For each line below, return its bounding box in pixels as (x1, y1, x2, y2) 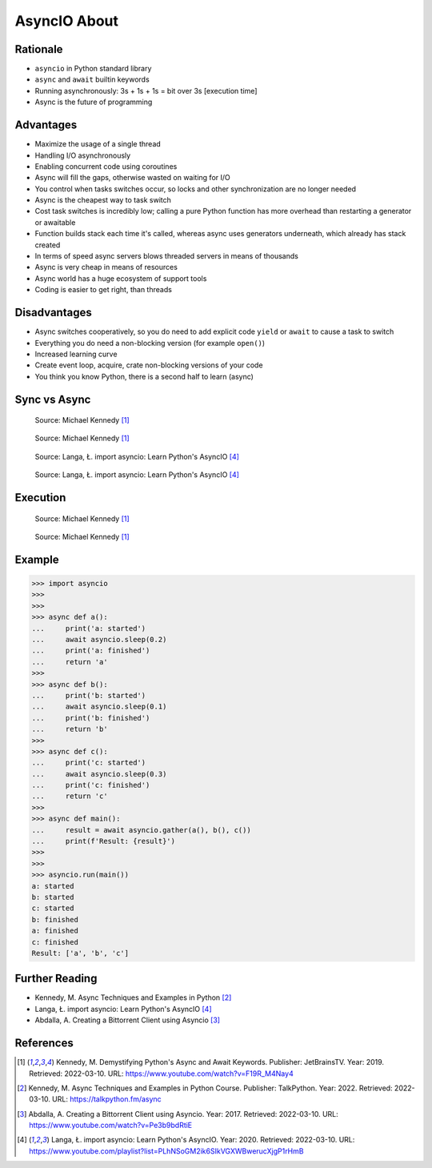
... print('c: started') (31, 758, 146, 768)
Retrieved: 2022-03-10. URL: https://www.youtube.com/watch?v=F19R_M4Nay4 (29, 1069, 294, 1078)
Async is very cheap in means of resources (34, 263, 178, 272)
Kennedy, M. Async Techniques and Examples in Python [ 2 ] (34, 993, 232, 1002)
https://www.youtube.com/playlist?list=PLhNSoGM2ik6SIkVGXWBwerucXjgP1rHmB (29, 1146, 304, 1156)
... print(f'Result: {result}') (31, 837, 176, 846)
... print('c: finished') (31, 781, 150, 790)
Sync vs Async (14, 392, 91, 406)
